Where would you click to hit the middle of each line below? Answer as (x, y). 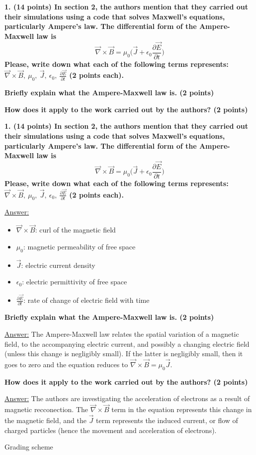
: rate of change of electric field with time (86, 300)
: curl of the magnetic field (75, 230)
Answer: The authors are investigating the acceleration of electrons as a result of (127, 398)
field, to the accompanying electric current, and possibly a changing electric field (127, 343)
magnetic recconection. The (46, 409)
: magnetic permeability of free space (79, 246)
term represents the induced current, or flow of (167, 420)
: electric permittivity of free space (75, 282)
